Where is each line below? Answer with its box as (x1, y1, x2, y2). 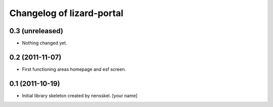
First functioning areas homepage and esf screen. (22, 66, 126, 72)
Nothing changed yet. (22, 40, 68, 46)
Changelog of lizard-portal (9, 8, 124, 19)
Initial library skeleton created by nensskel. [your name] (22, 92, 138, 98)
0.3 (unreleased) (9, 27, 63, 35)
